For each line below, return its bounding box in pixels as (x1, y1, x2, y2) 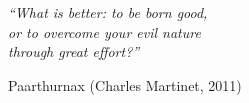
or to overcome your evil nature (8, 21, 201, 42)
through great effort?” (8, 41, 140, 62)
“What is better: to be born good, (8, 2, 208, 22)
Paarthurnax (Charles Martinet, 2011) (8, 74, 242, 95)
